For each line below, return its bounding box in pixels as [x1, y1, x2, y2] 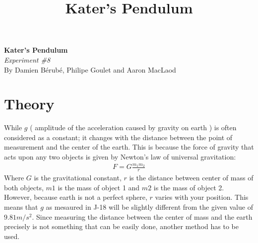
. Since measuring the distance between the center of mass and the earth [32, 211, 253, 222]
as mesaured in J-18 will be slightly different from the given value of [46, 202, 253, 212]
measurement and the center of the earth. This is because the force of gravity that [4, 142, 254, 152]
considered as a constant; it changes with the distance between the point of [4, 132, 233, 142]
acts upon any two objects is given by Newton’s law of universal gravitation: [4, 152, 236, 162]
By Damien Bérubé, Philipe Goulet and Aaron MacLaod [4, 64, 176, 75]
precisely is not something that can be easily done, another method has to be [4, 221, 239, 232]
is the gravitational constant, [34, 172, 122, 183]
